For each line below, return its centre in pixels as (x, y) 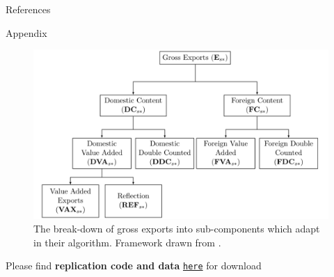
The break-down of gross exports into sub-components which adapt (177, 229)
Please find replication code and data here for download (134, 266)
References (28, 9)
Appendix (26, 32)
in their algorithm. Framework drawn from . (127, 242)
